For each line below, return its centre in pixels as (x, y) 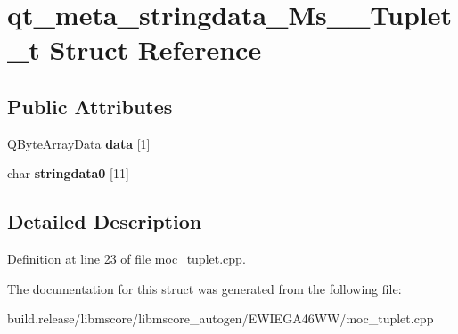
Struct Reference (155, 49)
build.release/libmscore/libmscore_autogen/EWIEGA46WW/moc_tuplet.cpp (221, 318)
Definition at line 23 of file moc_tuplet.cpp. (127, 259)
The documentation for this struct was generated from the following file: (204, 288)
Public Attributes (90, 106)
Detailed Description (105, 221)
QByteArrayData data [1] (79, 143)
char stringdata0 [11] (68, 173)
